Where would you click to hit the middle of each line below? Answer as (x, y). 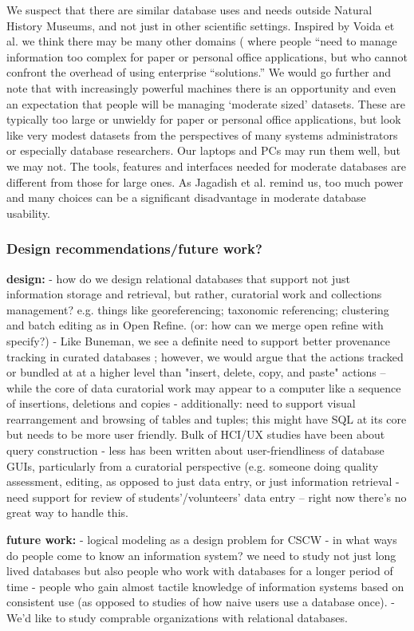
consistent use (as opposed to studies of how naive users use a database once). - (201, 602)
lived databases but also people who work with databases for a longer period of (200, 571)
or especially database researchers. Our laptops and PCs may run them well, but (203, 150)
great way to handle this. (67, 513)
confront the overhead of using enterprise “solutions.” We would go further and (199, 72)
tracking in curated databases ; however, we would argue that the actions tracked (205, 356)
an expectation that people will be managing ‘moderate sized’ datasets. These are (206, 103)
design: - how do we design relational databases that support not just (178, 278)
